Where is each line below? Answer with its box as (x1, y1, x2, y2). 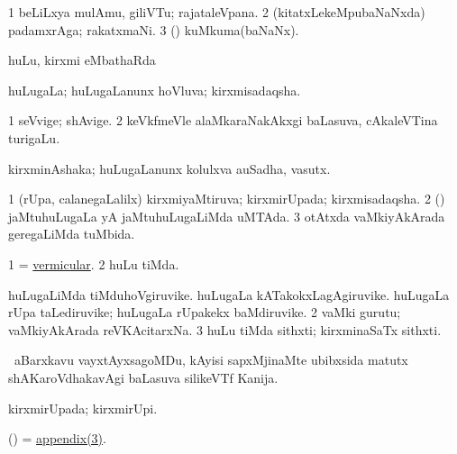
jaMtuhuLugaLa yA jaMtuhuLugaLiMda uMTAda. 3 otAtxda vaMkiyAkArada (8, 206, 445, 225)
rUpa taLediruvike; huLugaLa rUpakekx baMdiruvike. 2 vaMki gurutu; (8, 303, 401, 322)
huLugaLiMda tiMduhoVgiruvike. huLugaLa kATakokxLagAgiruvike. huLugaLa (8, 285, 450, 304)
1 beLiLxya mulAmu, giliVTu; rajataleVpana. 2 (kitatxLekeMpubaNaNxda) (8, 3, 425, 21)
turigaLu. (8, 128, 60, 147)
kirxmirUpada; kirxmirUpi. (8, 398, 158, 417)
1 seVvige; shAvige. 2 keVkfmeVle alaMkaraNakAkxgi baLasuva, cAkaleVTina (8, 111, 438, 130)
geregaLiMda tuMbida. (8, 224, 135, 243)
